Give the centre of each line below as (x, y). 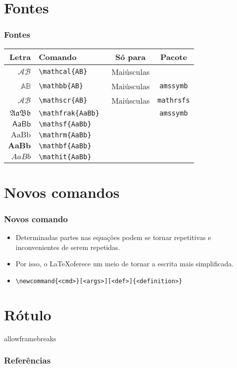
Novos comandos (62, 192)
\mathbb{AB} (61, 86)
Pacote (173, 57)
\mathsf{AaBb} (65, 124)
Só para (131, 57)
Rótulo (28, 314)
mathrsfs (174, 100)
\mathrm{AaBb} (65, 135)
